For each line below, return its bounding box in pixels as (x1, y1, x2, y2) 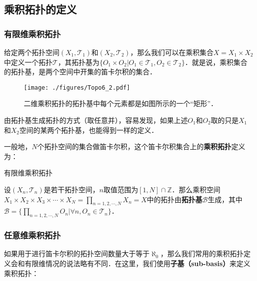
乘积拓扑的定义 (4, 1, 77, 17)
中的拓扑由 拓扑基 (147, 194, 203, 204)
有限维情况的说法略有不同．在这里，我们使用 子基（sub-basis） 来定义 (24, 258, 251, 268)
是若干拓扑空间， (44, 184, 100, 194)
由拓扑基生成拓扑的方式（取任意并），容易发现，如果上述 (4, 115, 188, 125)
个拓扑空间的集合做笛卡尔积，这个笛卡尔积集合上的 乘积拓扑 (37, 141, 232, 152)
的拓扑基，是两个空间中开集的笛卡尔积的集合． (4, 66, 156, 77)
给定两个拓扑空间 (4, 47, 59, 57)
